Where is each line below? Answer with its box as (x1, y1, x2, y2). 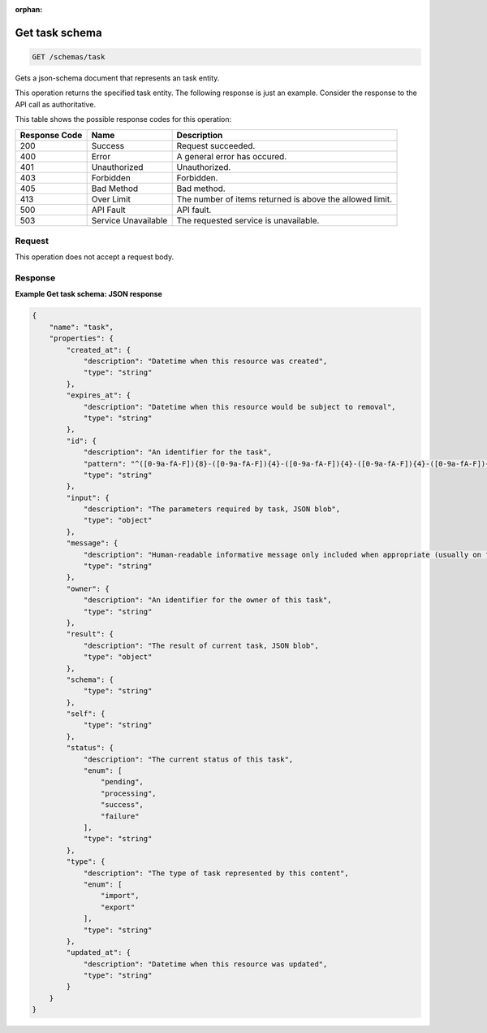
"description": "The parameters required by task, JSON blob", (83, 505, 341, 514)
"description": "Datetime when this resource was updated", (83, 959, 328, 969)
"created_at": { (66, 345, 131, 354)
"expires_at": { (66, 391, 131, 400)
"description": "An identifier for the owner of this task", (83, 596, 332, 605)
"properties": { (49, 334, 114, 343)
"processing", (100, 788, 157, 798)
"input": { (66, 493, 110, 502)
